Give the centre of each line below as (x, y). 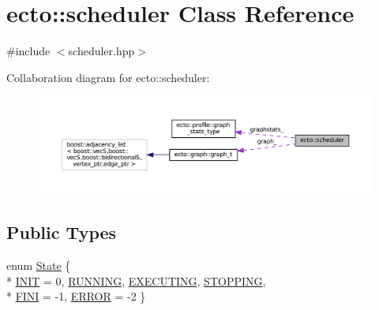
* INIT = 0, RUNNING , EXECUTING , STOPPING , (136, 280)
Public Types (62, 232)
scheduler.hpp (101, 51)
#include (28, 51)
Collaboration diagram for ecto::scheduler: (108, 77)
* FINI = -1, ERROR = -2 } (76, 296)
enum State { (39, 265)
